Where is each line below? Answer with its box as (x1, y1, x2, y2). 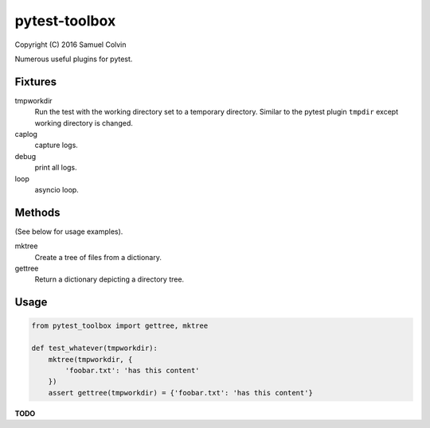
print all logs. (34, 163, 77, 173)
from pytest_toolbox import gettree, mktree (31, 321, 209, 330)
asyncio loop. (34, 185, 79, 194)
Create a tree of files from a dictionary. (34, 252, 162, 262)
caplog (14, 130, 37, 139)
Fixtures (14, 75, 57, 88)
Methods (14, 205, 61, 219)
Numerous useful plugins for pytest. (14, 54, 133, 64)
